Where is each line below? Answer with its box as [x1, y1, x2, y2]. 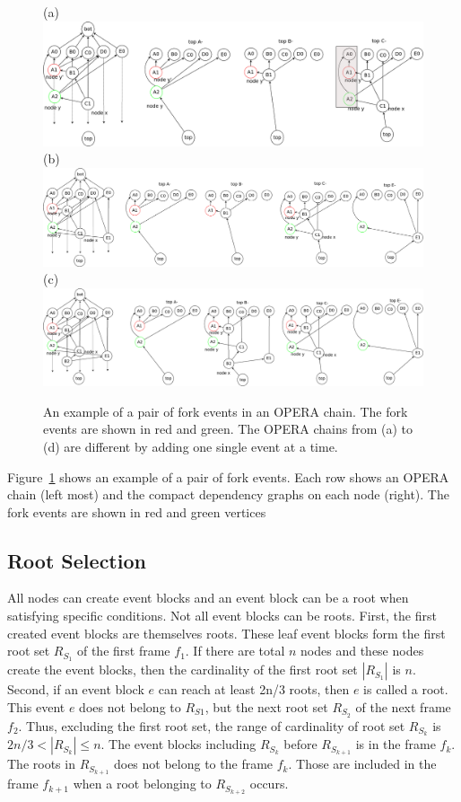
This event [7, 697, 65, 716]
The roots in [7, 754, 75, 773]
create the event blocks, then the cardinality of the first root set [7, 660, 358, 679]
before [283, 735, 317, 754]
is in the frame [355, 735, 436, 754]
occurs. [249, 774, 289, 793]
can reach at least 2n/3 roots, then [158, 680, 350, 699]
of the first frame [76, 641, 170, 660]
